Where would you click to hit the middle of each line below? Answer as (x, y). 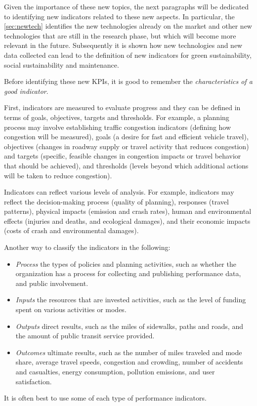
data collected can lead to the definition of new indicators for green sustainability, (128, 55)
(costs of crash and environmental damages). (71, 230)
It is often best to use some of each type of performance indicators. (105, 398)
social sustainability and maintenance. (62, 64)
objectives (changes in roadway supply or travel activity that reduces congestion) (127, 146)
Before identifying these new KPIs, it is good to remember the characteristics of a (128, 81)
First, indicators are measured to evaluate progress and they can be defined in (122, 107)
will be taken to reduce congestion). (58, 175)
